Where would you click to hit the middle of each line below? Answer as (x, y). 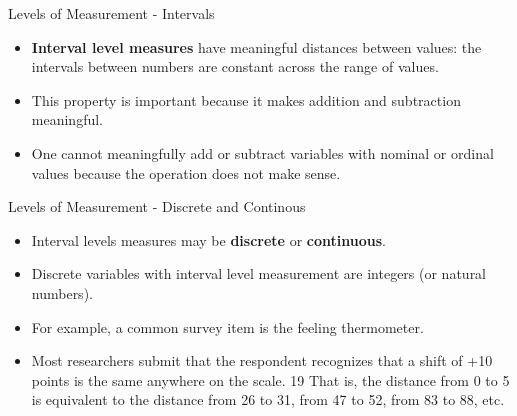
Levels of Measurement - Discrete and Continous (157, 206)
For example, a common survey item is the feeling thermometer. (227, 326)
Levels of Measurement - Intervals (111, 13)
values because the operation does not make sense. (186, 172)
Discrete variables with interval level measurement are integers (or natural (259, 273)
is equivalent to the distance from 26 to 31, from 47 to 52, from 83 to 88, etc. (268, 399)
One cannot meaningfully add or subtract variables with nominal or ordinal (262, 152)
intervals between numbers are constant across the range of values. (235, 66)
